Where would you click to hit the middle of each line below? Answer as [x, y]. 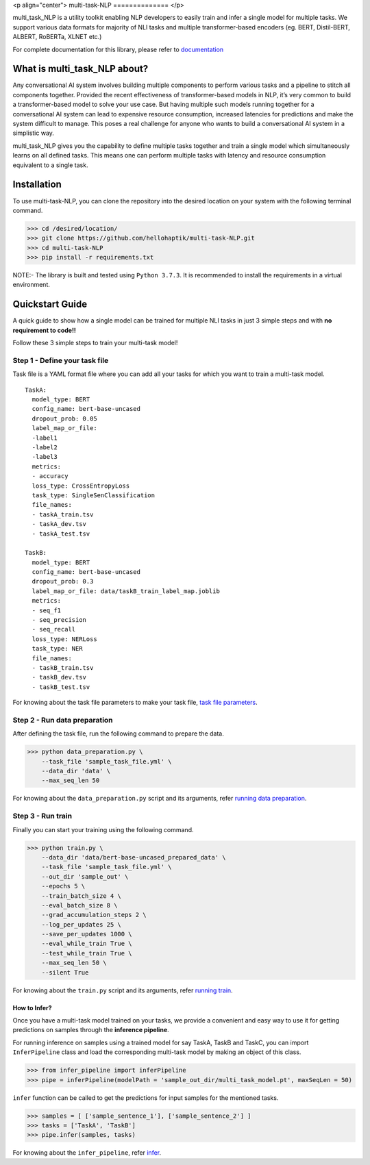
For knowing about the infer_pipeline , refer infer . [87, 1153]
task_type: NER [57, 649]
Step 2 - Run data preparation [63, 720]
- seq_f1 [47, 610]
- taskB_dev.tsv [59, 677]
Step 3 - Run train [42, 816]
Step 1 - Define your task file [61, 360]
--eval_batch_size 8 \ [79, 905]
